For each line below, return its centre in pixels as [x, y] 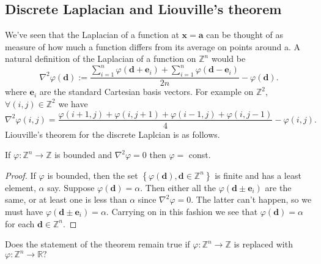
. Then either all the [178, 187]
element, [20, 187]
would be [228, 58]
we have [73, 103]
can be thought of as [245, 35]
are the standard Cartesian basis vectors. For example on [146, 92]
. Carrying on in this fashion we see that [182, 211]
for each [20, 223]
